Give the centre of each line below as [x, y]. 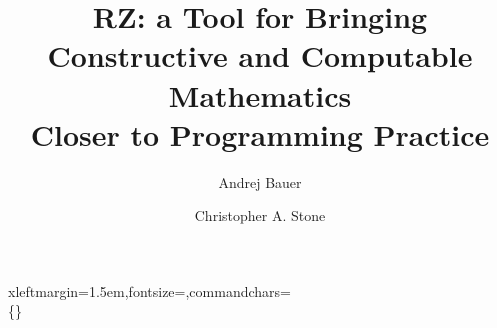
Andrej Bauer [260, 181]
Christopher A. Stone [260, 215]
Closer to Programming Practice [260, 133]
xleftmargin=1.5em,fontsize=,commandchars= [149, 290]
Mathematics [260, 94]
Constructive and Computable [260, 55]
